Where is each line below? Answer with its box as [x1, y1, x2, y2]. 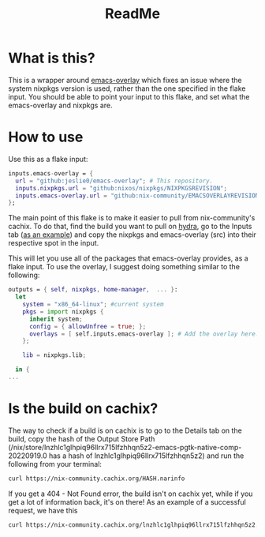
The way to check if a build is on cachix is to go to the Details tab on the [8, 426, 242, 435]
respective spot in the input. [8, 238, 99, 248]
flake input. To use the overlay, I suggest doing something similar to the [8, 262, 241, 272]
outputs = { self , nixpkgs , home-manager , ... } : [8, 286, 178, 294]
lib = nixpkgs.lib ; [22, 351, 87, 359]
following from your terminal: [8, 459, 103, 468]
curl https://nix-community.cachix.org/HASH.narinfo [8, 475, 185, 483]
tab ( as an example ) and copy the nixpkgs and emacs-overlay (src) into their [8, 230, 256, 239]
